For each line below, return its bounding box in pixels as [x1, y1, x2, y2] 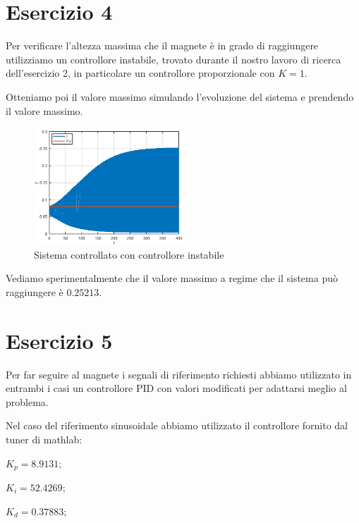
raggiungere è [6, 284, 63, 299]
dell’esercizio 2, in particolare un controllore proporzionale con [6, 66, 275, 80]
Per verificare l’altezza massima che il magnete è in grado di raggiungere [6, 38, 319, 53]
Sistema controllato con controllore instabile [34, 247, 224, 261]
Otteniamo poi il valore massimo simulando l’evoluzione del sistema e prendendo [6, 89, 354, 104]
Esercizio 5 [6, 326, 113, 355]
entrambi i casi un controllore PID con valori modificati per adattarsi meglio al [6, 381, 347, 395]
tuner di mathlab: [6, 431, 83, 446]
